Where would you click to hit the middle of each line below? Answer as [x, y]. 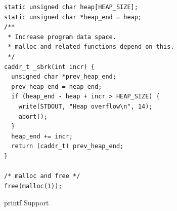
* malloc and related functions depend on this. [91, 47]
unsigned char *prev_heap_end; [64, 77]
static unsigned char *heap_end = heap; [73, 17]
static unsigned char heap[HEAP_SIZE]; [71, 7]
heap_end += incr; [42, 136]
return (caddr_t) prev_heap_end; [68, 146]
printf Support [27, 203]
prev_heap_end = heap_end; [57, 86]
